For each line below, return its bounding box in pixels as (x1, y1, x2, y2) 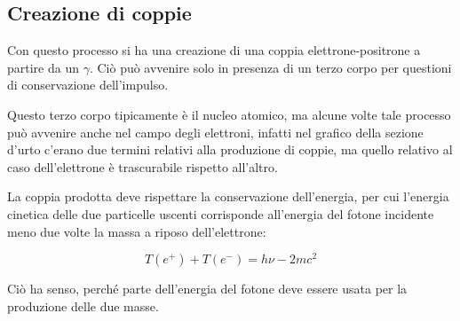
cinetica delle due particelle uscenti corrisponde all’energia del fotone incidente (7, 204, 434, 223)
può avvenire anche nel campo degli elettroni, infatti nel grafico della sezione (7, 122, 424, 141)
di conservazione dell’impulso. (7, 75, 169, 94)
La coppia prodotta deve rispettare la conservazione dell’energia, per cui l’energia (7, 187, 449, 206)
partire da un (7, 58, 79, 76)
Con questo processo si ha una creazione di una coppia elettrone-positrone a (7, 41, 421, 59)
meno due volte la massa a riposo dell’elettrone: (7, 222, 266, 240)
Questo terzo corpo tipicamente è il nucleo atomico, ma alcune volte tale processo (7, 105, 451, 123)
